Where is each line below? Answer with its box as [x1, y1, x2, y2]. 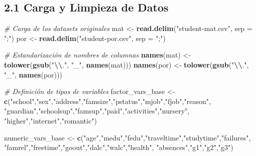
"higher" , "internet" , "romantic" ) [4, 115, 97, 125]
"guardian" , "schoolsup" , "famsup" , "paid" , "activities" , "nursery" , [4, 105, 190, 116]
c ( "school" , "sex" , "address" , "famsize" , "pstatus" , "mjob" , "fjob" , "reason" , [4, 95, 211, 106]
